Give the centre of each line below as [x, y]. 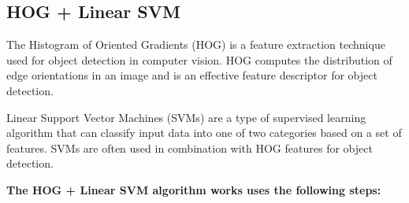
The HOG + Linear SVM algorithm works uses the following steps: [194, 189]
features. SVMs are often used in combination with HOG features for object [190, 148]
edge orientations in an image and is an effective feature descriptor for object [192, 75]
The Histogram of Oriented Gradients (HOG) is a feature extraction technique [196, 44]
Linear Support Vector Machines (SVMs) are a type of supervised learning [186, 117]
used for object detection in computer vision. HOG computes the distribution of [199, 59]
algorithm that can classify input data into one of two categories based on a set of [204, 133]
